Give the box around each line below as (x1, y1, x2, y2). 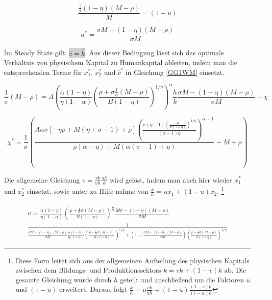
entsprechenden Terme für (4, 67, 82, 77)
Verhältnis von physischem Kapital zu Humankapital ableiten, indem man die (4, 57, 237, 68)
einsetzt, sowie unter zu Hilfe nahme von (26, 186, 148, 196)
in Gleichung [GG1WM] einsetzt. (125, 67, 224, 77)
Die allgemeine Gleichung (4, 174, 80, 185)
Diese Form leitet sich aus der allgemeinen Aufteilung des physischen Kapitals (15, 255, 249, 265)
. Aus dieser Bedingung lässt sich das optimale (85, 47, 224, 58)
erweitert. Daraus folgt (59, 284, 127, 294)
